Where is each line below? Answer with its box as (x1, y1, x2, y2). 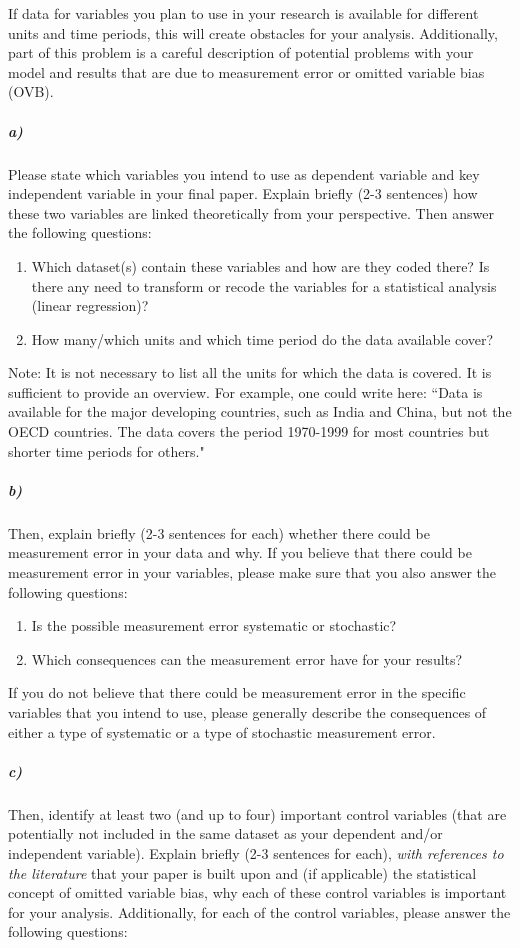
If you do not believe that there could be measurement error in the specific (8, 682, 466, 703)
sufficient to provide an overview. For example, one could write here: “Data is (8, 381, 483, 402)
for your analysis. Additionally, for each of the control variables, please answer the (8, 901, 511, 922)
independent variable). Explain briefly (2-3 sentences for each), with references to (8, 842, 504, 863)
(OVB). (8, 81, 54, 102)
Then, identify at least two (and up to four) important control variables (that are (8, 803, 507, 824)
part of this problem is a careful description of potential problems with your (8, 42, 474, 63)
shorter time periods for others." (8, 440, 205, 461)
